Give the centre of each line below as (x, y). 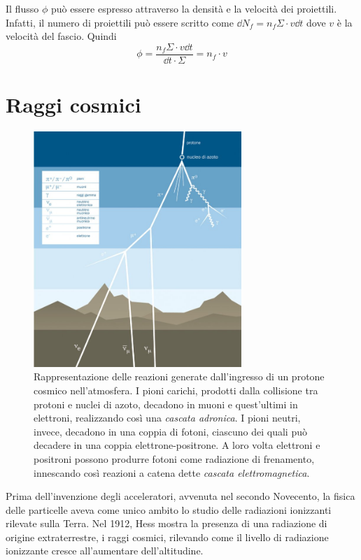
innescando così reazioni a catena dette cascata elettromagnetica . (172, 472)
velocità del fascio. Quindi (61, 36)
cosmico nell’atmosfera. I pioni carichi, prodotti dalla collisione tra (176, 390)
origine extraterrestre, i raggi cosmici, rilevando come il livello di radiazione (167, 537)
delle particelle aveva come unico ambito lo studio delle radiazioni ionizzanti (169, 509)
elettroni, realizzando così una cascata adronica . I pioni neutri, (167, 418)
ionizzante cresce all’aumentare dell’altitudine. (105, 551)
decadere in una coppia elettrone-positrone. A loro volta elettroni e (177, 445)
